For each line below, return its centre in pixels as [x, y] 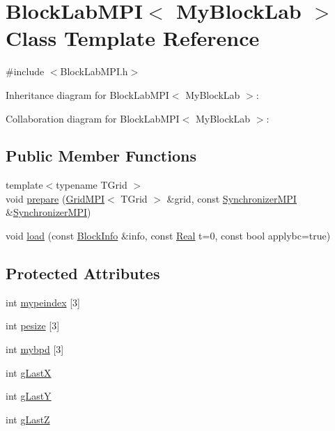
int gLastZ [28, 419]
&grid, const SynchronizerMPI [232, 198]
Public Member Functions [101, 156]
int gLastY [29, 396]
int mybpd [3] [35, 349]
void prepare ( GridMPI [55, 198]
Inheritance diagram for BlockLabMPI [87, 94]
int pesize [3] [33, 326]
